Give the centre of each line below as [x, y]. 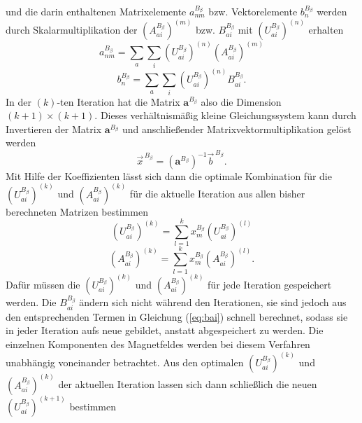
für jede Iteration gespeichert [270, 284]
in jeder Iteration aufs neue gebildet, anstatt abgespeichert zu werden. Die [165, 330]
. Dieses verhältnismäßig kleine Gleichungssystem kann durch [225, 115]
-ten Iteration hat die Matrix [118, 101]
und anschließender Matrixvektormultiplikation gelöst [237, 129]
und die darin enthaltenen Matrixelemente [96, 11]
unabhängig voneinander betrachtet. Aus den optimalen [125, 362]
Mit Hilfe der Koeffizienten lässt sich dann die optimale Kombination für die [169, 175]
